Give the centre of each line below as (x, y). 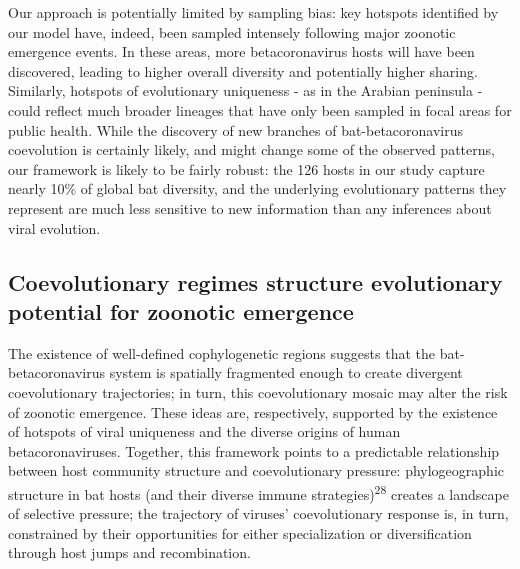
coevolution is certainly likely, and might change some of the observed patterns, (251, 149)
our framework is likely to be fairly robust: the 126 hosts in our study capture (246, 168)
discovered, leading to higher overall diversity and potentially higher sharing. (243, 70)
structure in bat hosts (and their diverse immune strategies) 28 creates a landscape (258, 492)
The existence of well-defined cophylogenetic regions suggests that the (221, 352)
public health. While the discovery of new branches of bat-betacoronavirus (236, 129)
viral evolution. (54, 227)
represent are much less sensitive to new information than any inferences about (250, 207)
